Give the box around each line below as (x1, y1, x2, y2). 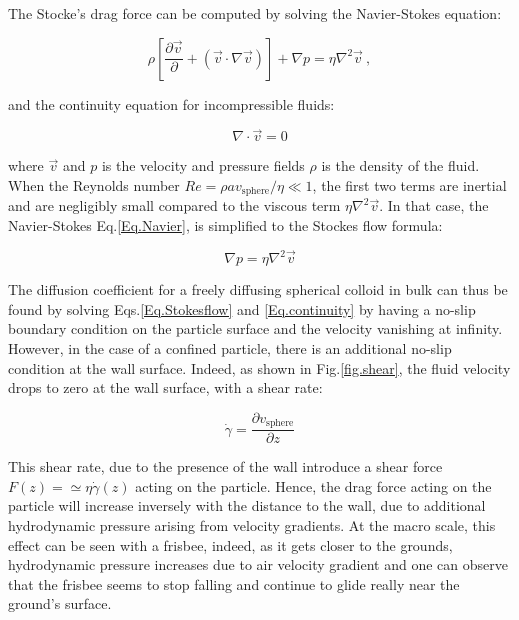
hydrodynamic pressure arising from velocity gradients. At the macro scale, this (8, 514, 496, 535)
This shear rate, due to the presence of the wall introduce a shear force (8, 456, 443, 477)
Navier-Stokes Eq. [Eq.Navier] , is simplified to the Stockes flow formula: (8, 215, 443, 236)
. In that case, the (379, 195, 489, 216)
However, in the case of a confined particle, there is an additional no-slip (8, 337, 452, 358)
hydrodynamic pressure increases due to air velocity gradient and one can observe (8, 554, 508, 575)
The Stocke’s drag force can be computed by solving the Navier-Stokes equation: (8, 3, 502, 23)
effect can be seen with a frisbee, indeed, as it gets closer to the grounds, (8, 534, 453, 555)
